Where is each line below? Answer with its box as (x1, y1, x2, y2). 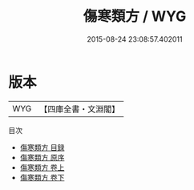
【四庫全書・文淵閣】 (39, 103, 120, 115)
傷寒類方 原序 (19, 152, 65, 162)
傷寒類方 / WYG (83, 7, 187, 26)
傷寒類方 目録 (19, 142, 65, 152)
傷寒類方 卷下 (19, 172, 65, 182)
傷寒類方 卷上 (19, 162, 65, 172)
